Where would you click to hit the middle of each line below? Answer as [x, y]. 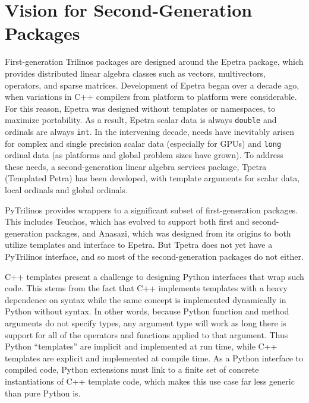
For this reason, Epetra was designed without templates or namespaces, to [140, 108]
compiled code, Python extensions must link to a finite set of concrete [132, 369]
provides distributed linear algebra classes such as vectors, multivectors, [135, 73]
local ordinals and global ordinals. [66, 190]
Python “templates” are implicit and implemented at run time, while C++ [141, 346]
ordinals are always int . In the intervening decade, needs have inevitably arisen [150, 131]
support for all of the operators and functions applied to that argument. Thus [146, 334]
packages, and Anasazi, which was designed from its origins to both [168, 233]
